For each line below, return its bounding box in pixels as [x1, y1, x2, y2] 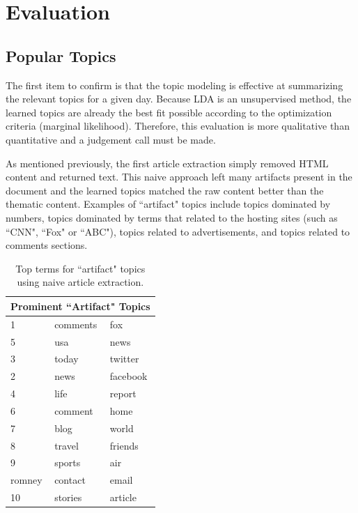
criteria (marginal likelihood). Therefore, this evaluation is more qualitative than [6, 118, 350, 133]
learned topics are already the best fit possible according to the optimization [6, 105, 332, 119]
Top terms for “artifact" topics [15, 261, 146, 275]
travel [54, 438, 79, 452]
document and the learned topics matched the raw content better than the [6, 183, 324, 197]
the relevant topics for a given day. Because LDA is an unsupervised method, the [6, 91, 352, 106]
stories [54, 490, 82, 505]
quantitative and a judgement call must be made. [6, 132, 216, 146]
